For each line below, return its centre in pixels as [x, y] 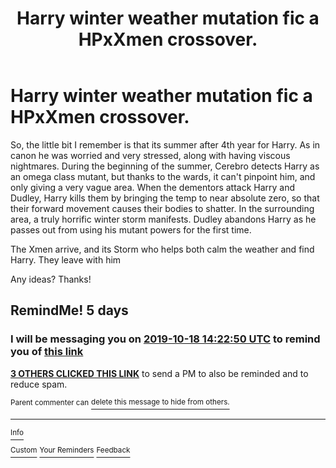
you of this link [47, 352]
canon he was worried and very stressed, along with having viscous [150, 155]
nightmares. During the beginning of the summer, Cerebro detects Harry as [165, 166]
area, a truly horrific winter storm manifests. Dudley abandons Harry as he [163, 219]
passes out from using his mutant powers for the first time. [131, 229]
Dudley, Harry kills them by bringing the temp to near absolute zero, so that [165, 198]
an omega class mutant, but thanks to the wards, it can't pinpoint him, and [163, 176]
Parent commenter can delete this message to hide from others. [120, 402]
